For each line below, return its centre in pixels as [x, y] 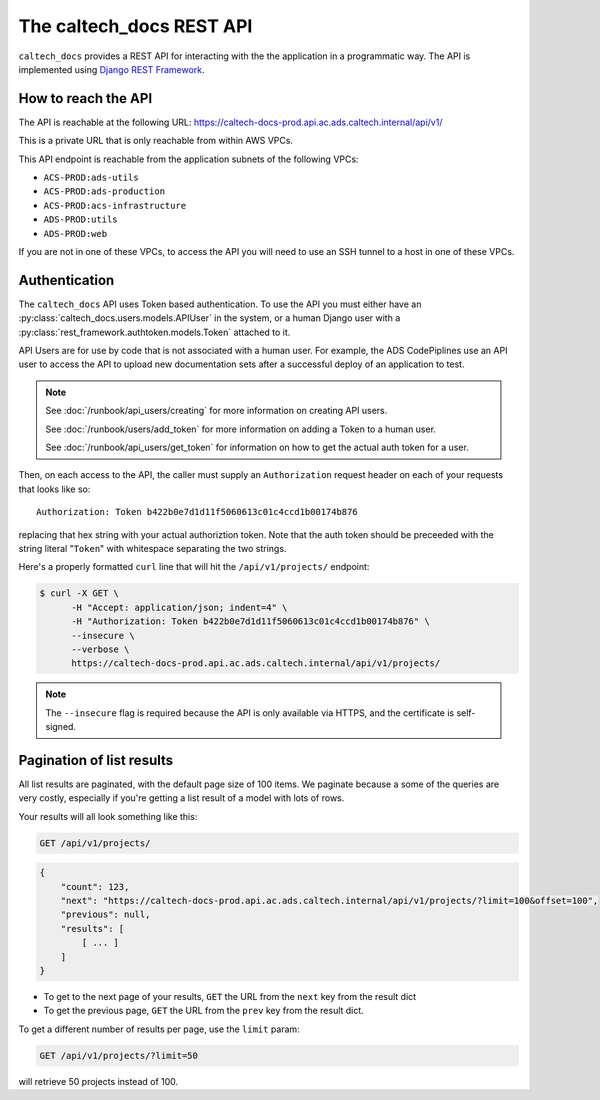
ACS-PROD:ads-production [104, 191]
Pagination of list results [96, 760]
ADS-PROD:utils [81, 219]
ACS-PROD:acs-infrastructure [115, 205]
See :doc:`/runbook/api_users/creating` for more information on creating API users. [216, 411]
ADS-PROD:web [75, 233]
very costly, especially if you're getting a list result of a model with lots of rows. [181, 798]
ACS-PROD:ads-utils [91, 178]
